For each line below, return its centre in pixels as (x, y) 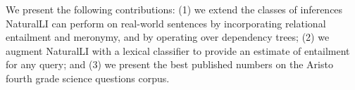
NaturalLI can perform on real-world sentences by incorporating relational (166, 23)
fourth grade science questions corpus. (88, 78)
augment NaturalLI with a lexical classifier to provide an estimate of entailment (178, 50)
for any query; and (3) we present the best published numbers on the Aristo (169, 64)
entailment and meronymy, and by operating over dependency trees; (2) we (168, 37)
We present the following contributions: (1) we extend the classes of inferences (174, 9)
